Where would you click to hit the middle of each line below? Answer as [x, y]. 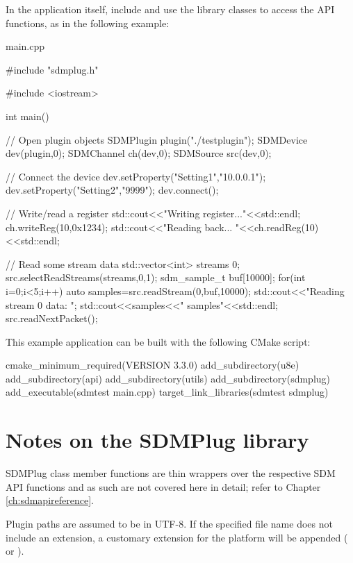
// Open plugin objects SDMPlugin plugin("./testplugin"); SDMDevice [157, 139]
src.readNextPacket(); [52, 318]
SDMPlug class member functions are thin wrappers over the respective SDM [171, 473]
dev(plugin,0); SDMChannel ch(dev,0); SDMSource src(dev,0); [139, 153]
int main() [27, 116]
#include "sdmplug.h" [52, 69]
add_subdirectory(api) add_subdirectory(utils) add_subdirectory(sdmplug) [168, 378]
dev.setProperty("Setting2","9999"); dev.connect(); [112, 190]
